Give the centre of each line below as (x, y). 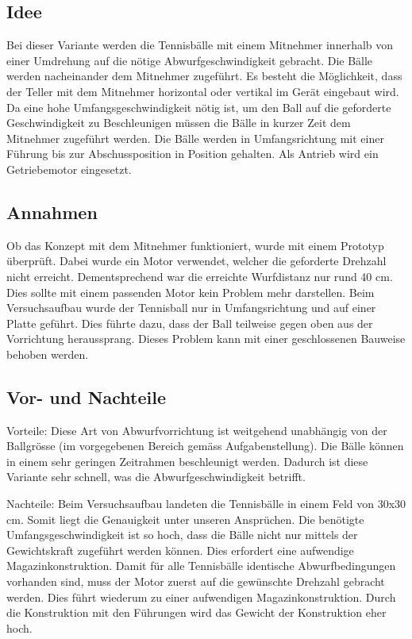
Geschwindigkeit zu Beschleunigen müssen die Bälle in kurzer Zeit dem (179, 123)
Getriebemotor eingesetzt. (69, 169)
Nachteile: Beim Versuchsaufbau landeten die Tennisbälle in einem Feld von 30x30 (206, 504)
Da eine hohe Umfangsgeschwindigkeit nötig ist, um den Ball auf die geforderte (199, 107)
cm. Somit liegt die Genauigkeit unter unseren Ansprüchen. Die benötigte (185, 519)
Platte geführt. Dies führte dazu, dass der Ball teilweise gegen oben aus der (190, 323)
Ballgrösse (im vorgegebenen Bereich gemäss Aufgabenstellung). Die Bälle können (205, 446)
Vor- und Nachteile (87, 396)
